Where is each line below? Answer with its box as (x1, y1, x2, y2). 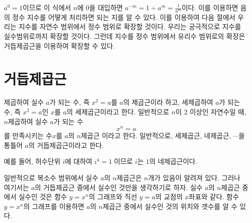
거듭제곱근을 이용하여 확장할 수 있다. (4, 40, 115, 50)
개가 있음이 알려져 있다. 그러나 (148, 172, 240, 182)
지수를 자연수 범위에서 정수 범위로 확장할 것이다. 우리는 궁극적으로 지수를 (18, 21, 241, 32)
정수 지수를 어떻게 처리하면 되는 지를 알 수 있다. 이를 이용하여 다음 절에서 (12, 12, 235, 22)
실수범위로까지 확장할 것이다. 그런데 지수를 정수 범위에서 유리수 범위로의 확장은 (4, 31, 245, 41)
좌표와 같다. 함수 (188, 191, 239, 202)
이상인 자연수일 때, (189, 106, 246, 116)
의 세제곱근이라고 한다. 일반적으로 (67, 106, 169, 116)
